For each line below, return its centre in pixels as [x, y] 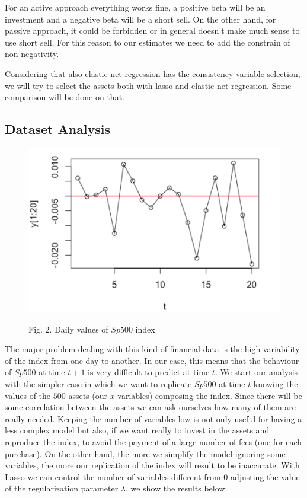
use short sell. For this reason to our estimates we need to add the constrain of [148, 42]
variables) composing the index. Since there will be [210, 395]
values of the [28, 395]
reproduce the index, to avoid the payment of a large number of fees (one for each [153, 441]
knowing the [276, 383]
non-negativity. [32, 54]
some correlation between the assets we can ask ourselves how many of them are [150, 407]
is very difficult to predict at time [149, 372]
